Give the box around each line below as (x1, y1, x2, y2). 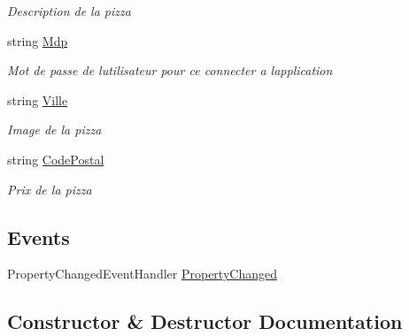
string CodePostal (7, 149, 104, 168)
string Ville (7, 90, 68, 109)
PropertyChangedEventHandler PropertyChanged (7, 264, 277, 283)
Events (7, 223, 70, 250)
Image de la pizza (7, 120, 102, 139)
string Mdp (7, 31, 68, 50)
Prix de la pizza (7, 179, 92, 198)
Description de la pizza (7, 2, 131, 19)
